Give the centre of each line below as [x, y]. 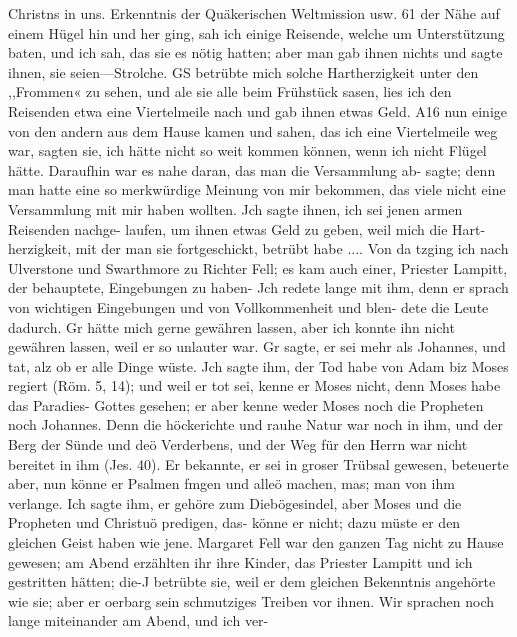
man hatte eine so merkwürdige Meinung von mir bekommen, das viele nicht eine [257, 189]
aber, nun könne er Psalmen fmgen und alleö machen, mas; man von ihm [231, 483]
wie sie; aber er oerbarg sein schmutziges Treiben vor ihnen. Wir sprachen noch [251, 600]
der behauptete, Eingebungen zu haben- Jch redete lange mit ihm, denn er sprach [258, 287]
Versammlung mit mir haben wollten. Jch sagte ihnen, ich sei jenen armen [235, 208]
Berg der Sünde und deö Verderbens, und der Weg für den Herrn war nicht [238, 444]
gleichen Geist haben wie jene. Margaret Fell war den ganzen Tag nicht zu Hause [256, 542]
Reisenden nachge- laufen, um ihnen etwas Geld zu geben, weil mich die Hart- [247, 228]
